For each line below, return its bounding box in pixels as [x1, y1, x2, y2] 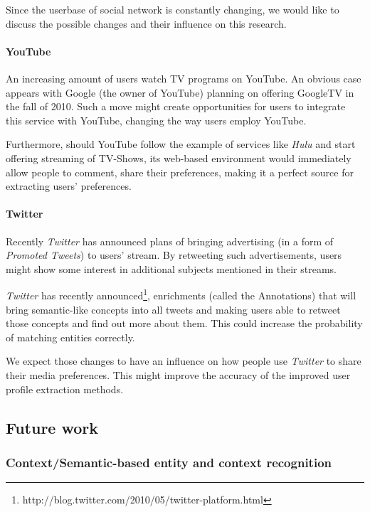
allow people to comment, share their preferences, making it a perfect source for [6, 164, 354, 179]
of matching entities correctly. [6, 329, 135, 344]
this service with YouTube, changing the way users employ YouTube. [6, 112, 307, 127]
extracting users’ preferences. [6, 178, 132, 193]
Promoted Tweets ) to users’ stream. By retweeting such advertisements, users [6, 247, 342, 262]
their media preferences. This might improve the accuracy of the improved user [6, 367, 351, 382]
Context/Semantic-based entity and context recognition [6, 453, 332, 471]
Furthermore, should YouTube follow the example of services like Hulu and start [6, 137, 356, 151]
